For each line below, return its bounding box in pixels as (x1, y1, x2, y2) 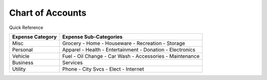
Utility (12, 65, 26, 72)
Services (62, 59, 83, 66)
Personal (12, 46, 33, 53)
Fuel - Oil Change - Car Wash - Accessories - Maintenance (62, 53, 200, 59)
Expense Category (12, 33, 57, 40)
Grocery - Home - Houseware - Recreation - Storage (62, 40, 185, 47)
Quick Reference (9, 25, 44, 30)
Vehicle (12, 53, 30, 59)
